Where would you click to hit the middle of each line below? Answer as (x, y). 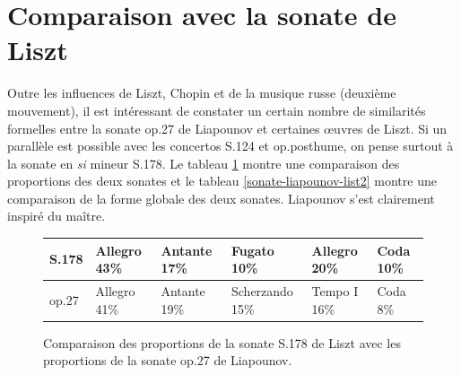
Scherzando (262, 291)
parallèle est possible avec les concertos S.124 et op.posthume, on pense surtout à (230, 146)
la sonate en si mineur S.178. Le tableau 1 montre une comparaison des (204, 163)
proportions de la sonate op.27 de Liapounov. (168, 360)
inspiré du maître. (57, 216)
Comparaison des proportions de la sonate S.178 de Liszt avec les (222, 342)
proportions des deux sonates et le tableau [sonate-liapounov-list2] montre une (222, 181)
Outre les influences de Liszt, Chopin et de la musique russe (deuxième (202, 93)
